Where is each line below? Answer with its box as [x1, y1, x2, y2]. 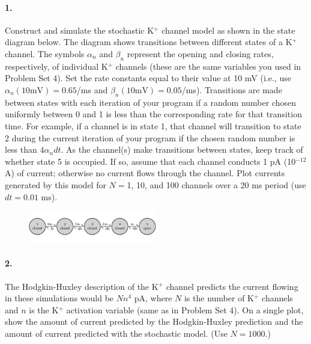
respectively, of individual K [5, 60, 108, 72]
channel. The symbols [5, 47, 85, 60]
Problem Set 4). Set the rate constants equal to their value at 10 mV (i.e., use [5, 72, 291, 84]
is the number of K [184, 292, 254, 304]
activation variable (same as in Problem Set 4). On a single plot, [66, 303, 304, 316]
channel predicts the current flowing [166, 280, 298, 292]
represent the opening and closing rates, [127, 47, 274, 60]
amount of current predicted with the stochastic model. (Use [5, 327, 228, 339]
